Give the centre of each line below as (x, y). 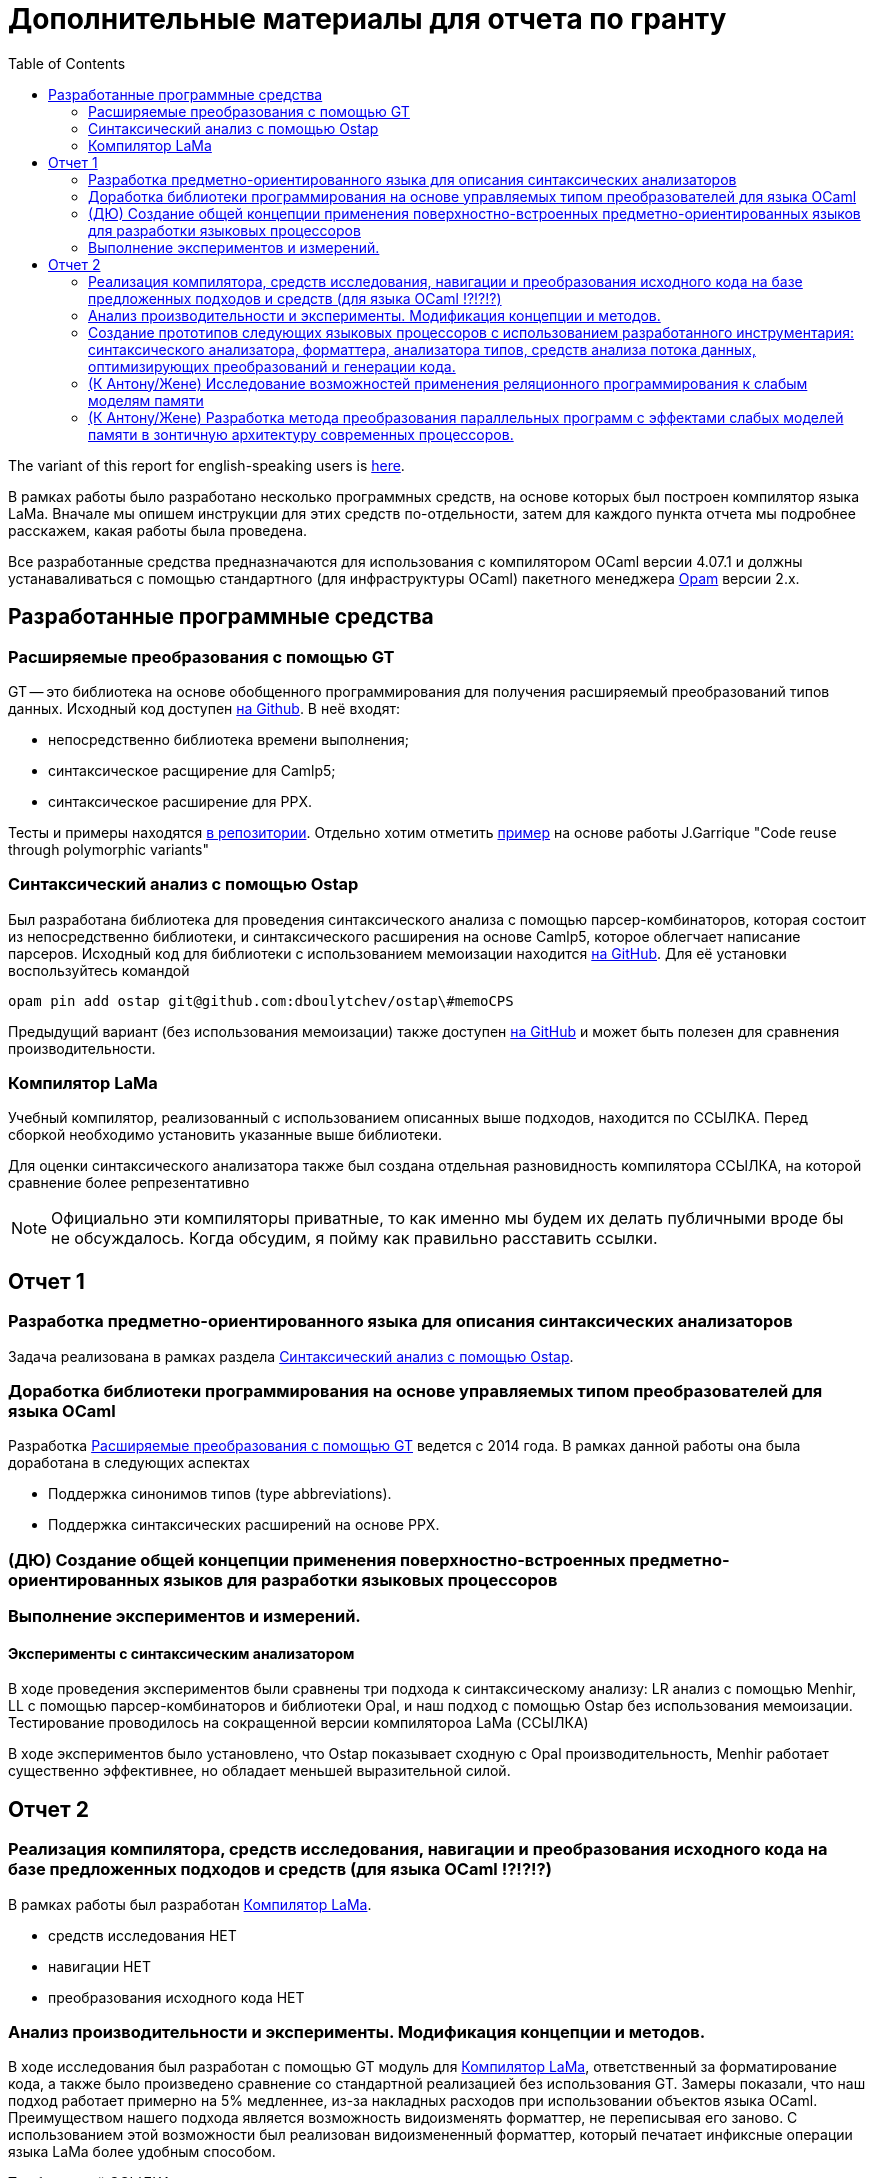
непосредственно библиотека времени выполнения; (229, 739)
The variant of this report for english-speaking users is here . (206, 465)
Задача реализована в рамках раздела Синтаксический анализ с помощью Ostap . (291, 1356)
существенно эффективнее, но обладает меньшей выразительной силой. (259, 1771)
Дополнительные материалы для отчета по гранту (367, 19)
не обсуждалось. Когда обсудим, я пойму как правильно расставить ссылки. (354, 1238)
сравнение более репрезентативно (129, 1183)
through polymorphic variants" (108, 849)
